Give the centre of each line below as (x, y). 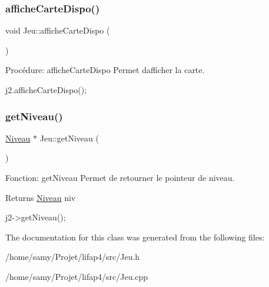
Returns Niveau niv (41, 197)
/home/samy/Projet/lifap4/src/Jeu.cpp (77, 276)
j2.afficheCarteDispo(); (46, 90)
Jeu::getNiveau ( (69, 138)
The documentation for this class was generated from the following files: (135, 237)
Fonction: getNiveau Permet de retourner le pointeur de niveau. (120, 177)
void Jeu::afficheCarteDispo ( (58, 30)
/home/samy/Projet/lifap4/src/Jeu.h (73, 257)
